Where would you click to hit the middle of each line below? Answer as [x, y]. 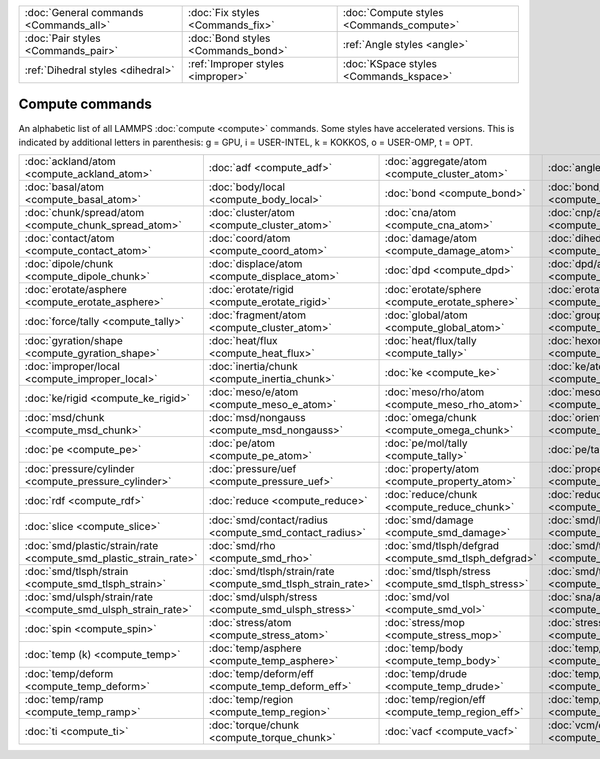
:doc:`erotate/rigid [251, 290]
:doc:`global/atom [426, 315]
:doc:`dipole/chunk [69, 264]
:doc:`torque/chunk [254, 725]
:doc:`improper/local [72, 367]
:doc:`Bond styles [229, 38]
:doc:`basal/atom [64, 187]
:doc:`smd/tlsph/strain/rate [271, 572]
